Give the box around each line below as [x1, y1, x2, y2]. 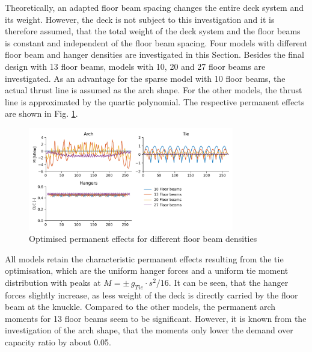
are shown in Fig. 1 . [5, 107, 78, 120]
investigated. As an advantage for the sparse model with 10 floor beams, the [5, 72, 286, 84]
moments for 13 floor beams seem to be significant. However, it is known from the [5, 312, 307, 324]
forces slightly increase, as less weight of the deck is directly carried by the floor [5, 288, 298, 301]
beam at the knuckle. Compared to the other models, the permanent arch [5, 300, 276, 313]
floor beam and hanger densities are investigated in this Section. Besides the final [5, 48, 304, 61]
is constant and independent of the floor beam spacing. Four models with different [5, 36, 308, 49]
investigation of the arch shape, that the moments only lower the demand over [5, 324, 293, 336]
